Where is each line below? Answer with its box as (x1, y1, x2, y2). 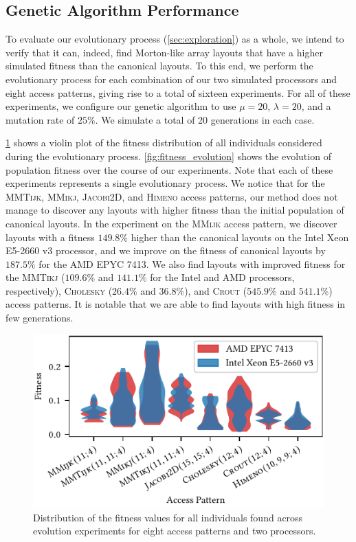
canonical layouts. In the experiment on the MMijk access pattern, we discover (5, 216, 337, 230)
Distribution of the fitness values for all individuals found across (33, 510, 303, 524)
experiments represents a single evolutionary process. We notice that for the (5, 176, 325, 190)
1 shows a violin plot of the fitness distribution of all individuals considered (5, 135, 322, 150)
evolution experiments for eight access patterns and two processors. (33, 523, 316, 538)
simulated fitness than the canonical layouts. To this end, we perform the (5, 58, 313, 73)
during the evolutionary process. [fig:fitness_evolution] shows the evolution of (5, 148, 331, 163)
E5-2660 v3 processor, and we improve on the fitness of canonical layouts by (5, 243, 326, 258)
